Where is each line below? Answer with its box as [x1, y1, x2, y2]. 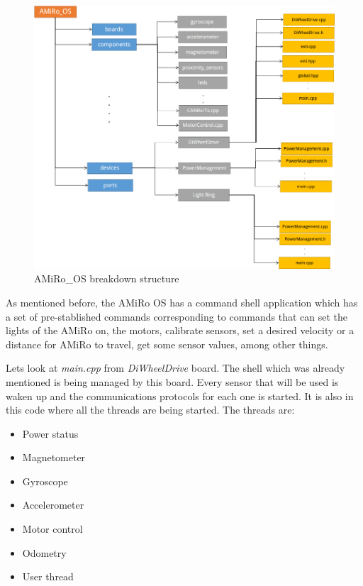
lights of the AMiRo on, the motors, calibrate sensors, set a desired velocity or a [6, 323, 354, 338]
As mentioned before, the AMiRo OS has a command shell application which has [6, 294, 358, 309]
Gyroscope [22, 473, 68, 488]
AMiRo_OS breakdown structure [34, 271, 179, 286]
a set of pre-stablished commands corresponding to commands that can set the [6, 309, 348, 324]
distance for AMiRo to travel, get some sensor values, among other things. [6, 336, 328, 351]
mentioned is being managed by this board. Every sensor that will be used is [6, 374, 339, 389]
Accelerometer [22, 497, 84, 512]
